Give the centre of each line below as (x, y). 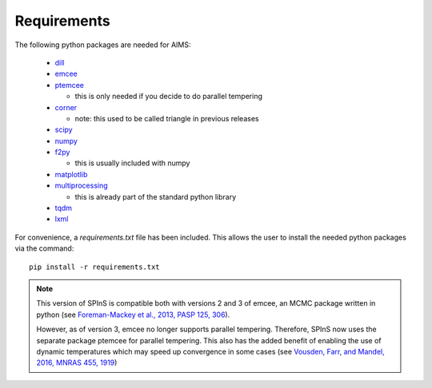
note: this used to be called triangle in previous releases (167, 118)
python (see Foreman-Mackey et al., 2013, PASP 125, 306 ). (133, 315)
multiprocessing (81, 186)
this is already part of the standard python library (156, 196)
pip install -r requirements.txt (94, 267)
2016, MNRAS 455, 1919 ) (77, 362)
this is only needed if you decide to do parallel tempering (169, 97)
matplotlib (71, 174)
